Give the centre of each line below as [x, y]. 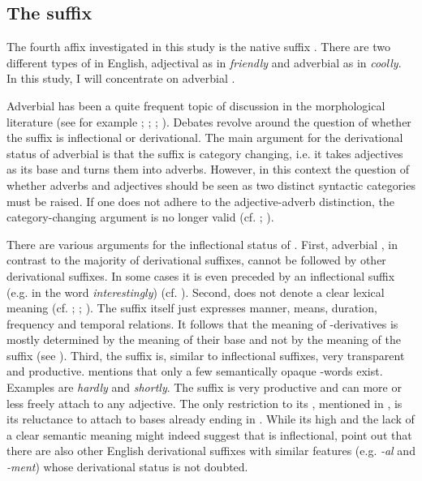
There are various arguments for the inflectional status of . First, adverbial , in [202, 244]
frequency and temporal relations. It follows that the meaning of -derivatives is [202, 323]
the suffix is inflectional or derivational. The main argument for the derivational [205, 137]
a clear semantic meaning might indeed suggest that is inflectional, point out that [209, 434]
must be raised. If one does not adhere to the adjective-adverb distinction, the [200, 201]
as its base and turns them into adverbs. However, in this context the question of [208, 169]
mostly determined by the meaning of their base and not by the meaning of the [204, 339]
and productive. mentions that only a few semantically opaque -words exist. [195, 371]
